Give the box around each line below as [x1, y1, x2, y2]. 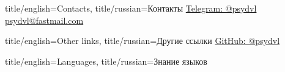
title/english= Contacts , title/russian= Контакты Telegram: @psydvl [5, 2, 257, 14]
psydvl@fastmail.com [5, 13, 84, 26]
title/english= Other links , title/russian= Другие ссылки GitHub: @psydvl [5, 34, 280, 47]
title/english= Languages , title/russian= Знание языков [5, 54, 207, 67]
